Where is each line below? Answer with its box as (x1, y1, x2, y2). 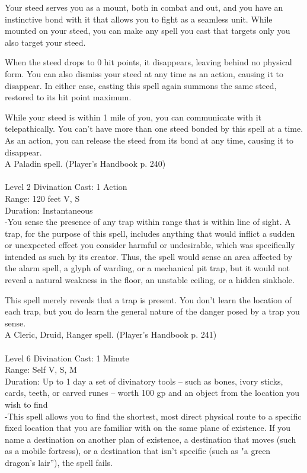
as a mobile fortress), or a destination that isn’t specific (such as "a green (5, 445, 271, 457)
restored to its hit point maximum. (5, 91, 132, 103)
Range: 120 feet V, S (5, 192, 80, 204)
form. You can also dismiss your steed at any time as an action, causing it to (5, 67, 283, 80)
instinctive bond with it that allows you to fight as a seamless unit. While (5, 12, 273, 25)
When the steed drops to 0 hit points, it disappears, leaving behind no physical (5, 56, 292, 68)
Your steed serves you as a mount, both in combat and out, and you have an (5, 1, 283, 13)
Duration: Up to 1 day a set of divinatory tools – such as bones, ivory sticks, (5, 374, 283, 387)
